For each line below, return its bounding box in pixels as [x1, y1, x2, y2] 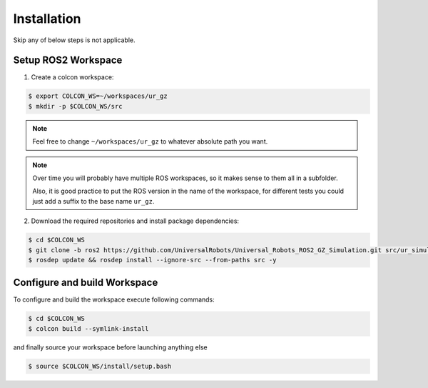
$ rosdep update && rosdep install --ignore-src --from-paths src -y [28, 256, 277, 264]
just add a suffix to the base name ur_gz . [32, 197, 155, 205]
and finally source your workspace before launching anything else [13, 343, 208, 352]
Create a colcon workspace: [31, 73, 114, 81]
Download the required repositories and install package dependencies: [31, 217, 239, 225]
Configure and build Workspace [13, 277, 158, 289]
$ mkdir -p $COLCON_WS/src [28, 102, 123, 110]
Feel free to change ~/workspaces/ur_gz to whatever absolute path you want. [32, 137, 268, 146]
